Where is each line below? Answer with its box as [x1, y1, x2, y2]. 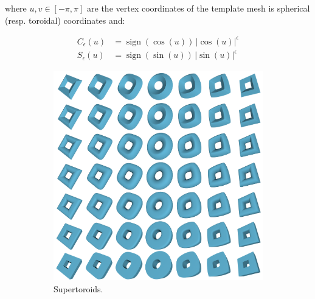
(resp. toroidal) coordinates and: [5, 13, 125, 26]
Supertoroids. [54, 282, 103, 295]
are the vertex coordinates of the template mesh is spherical [87, 2, 310, 14]
